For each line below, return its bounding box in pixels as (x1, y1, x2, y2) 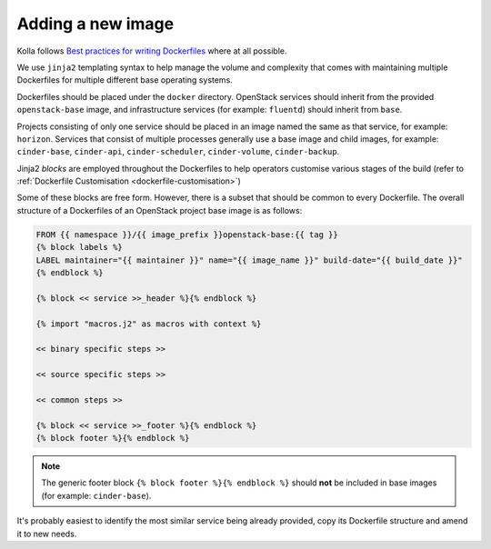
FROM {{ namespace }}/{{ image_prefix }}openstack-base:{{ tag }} (35, 229, 338, 240)
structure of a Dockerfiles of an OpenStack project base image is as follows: (16, 205, 303, 215)
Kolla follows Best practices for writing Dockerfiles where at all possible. (16, 45, 287, 56)
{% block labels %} (35, 242, 123, 253)
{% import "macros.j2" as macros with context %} (35, 318, 262, 329)
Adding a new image (16, 14, 175, 34)
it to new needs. (16, 528, 77, 539)
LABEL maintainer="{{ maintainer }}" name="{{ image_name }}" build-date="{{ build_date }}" (35, 255, 463, 265)
